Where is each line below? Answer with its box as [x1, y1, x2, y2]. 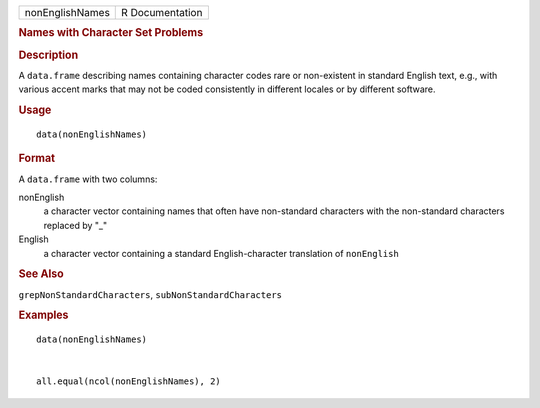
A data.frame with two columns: [18, 173, 158, 185]
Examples [18, 308, 69, 322]
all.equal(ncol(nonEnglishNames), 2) [36, 376, 222, 387]
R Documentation [121, 6, 203, 19]
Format [18, 151, 55, 165]
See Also [18, 267, 64, 281]
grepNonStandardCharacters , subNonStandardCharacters [18, 288, 282, 300]
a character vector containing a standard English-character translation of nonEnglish [43, 247, 399, 259]
